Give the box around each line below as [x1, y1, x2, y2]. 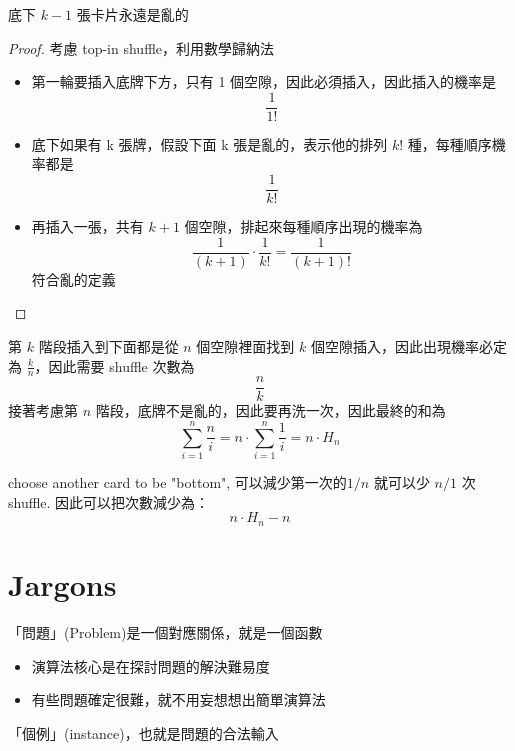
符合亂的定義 [31, 268, 116, 289]
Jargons [8, 563, 117, 604]
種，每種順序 [407, 133, 492, 154]
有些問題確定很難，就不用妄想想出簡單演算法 [31, 689, 326, 710]
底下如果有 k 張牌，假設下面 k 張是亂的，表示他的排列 [31, 133, 388, 154]
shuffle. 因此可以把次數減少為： [8, 491, 210, 512]
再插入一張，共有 [31, 216, 144, 237]
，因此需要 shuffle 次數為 [34, 355, 195, 376]
